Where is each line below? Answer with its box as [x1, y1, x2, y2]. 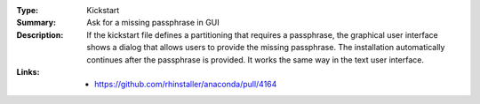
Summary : [16, 18, 57, 28]
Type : [16, 5, 39, 15]
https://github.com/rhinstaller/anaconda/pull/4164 [94, 79, 277, 90]
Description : [16, 29, 64, 40]
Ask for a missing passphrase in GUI [86, 18, 220, 28]
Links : [16, 66, 40, 77]
